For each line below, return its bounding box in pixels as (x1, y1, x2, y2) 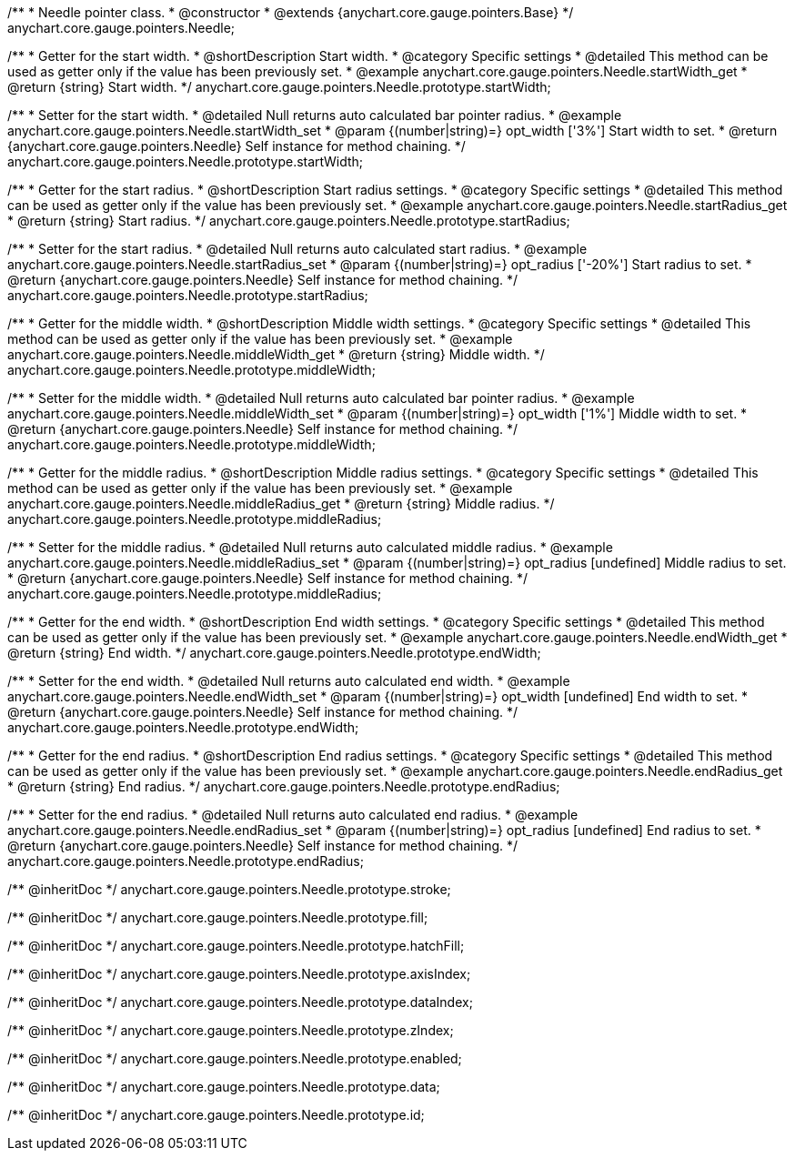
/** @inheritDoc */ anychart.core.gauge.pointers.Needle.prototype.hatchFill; (7, 938, 465, 953)
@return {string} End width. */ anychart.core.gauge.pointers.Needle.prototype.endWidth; (7, 645, 541, 660)
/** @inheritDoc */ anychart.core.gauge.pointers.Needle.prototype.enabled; (7, 1051, 462, 1066)
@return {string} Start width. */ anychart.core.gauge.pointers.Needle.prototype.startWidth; (7, 79, 551, 95)
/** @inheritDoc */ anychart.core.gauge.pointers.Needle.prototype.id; (7, 1107, 425, 1123)
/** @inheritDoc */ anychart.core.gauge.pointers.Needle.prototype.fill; (7, 910, 428, 925)
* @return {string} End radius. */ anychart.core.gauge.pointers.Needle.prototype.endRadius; (7, 779, 560, 794)
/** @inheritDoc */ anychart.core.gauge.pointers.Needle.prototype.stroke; (7, 881, 451, 897)
